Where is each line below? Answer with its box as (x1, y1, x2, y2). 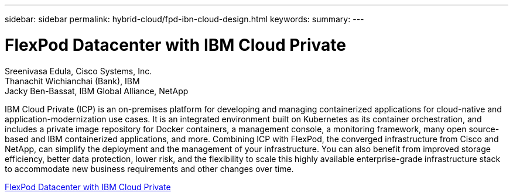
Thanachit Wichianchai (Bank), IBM (5, 75, 140, 86)
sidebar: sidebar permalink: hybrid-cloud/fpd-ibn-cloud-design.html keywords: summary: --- (5, 14, 364, 24)
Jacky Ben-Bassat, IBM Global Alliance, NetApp (5, 85, 189, 96)
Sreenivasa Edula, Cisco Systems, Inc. (5, 66, 152, 76)
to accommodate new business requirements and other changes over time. (5, 163, 294, 174)
